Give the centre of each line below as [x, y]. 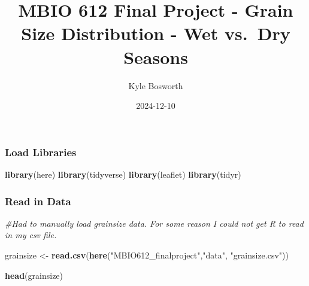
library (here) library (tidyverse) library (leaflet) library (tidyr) [123, 174]
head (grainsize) [34, 275]
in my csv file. [31, 235]
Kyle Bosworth [156, 85]
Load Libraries [41, 152]
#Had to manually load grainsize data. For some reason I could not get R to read [154, 223]
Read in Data [38, 201]
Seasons [156, 57]
